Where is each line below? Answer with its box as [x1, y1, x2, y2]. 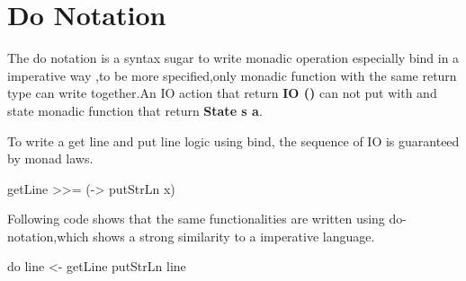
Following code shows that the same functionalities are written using [7, 209, 385, 228]
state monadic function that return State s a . [7, 101, 263, 119]
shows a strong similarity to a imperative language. [93, 226, 375, 245]
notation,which [7, 226, 89, 245]
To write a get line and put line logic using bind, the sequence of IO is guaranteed [7, 131, 460, 150]
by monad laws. [7, 149, 94, 168]
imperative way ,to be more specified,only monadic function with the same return [7, 66, 457, 84]
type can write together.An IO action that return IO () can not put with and [7, 83, 437, 102]
